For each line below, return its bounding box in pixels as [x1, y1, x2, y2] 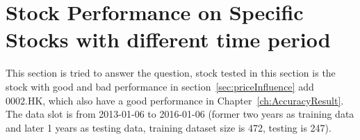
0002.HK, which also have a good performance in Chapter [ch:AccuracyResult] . [6, 93, 344, 107]
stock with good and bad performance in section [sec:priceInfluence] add [6, 79, 314, 93]
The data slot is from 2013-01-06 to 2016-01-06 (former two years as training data [6, 107, 354, 121]
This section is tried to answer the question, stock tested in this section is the [6, 65, 336, 80]
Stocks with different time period [6, 25, 331, 54]
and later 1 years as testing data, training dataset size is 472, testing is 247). [6, 120, 332, 134]
